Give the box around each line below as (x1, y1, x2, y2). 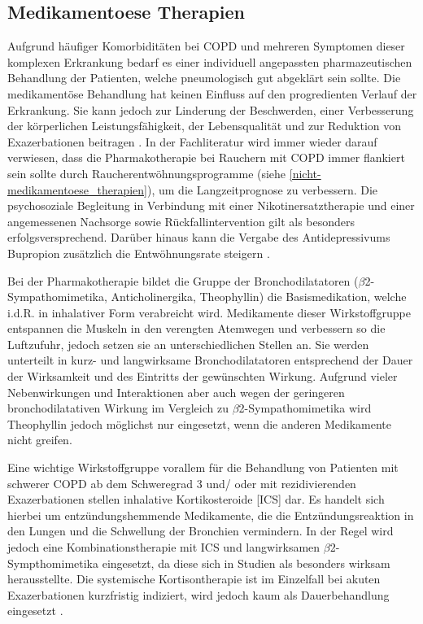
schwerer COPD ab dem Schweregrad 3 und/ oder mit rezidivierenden (7, 474, 356, 491)
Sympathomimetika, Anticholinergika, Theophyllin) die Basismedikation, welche (7, 288, 407, 305)
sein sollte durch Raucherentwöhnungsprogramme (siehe (7, 164, 286, 181)
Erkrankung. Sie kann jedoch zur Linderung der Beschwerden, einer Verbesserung (7, 101, 414, 118)
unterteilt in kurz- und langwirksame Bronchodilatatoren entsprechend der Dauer (7, 351, 413, 369)
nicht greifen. (7, 431, 72, 448)
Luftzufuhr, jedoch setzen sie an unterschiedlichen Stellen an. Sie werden (7, 335, 369, 352)
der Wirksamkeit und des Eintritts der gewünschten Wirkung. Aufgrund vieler (7, 368, 398, 385)
